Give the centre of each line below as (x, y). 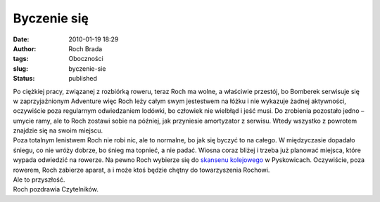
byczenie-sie (87, 68)
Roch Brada (85, 48)
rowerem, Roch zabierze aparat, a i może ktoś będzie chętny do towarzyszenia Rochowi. (141, 170)
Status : (24, 79)
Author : (25, 48)
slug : (20, 68)
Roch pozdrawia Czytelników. (56, 189)
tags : (21, 59)
